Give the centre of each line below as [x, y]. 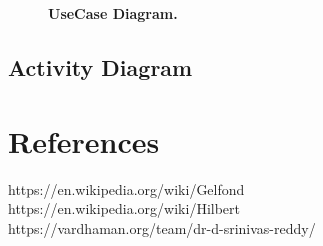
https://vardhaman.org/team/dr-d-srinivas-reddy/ [162, 227]
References [84, 140]
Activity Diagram [100, 66]
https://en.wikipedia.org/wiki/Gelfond [126, 188]
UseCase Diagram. [113, 13]
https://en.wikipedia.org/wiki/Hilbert [124, 208]
